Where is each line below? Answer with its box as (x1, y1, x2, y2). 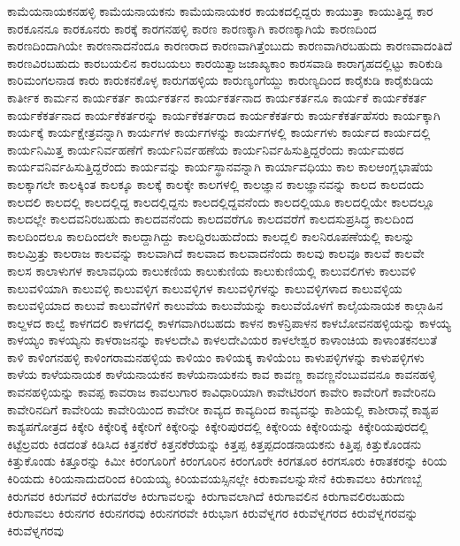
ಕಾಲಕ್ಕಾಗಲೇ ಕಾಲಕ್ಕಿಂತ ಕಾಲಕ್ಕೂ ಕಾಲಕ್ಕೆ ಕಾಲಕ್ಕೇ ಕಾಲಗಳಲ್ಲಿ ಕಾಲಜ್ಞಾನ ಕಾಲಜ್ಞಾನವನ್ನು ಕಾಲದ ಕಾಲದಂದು (7, 174, 425, 193)
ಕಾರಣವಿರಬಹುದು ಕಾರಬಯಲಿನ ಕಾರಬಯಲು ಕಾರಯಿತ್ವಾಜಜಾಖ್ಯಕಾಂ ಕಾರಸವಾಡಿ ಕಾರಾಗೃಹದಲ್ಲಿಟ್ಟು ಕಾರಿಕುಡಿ (7, 53, 443, 72)
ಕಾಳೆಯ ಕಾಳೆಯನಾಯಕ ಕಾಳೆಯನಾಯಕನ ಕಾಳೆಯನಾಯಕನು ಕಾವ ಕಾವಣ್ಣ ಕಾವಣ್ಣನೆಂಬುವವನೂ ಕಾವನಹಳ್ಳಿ (7, 365, 436, 383)
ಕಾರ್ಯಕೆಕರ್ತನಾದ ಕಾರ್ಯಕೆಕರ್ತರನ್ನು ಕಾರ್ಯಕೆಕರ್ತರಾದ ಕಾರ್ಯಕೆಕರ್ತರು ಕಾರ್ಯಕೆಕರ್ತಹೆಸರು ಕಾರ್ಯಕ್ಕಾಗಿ (7, 105, 441, 124)
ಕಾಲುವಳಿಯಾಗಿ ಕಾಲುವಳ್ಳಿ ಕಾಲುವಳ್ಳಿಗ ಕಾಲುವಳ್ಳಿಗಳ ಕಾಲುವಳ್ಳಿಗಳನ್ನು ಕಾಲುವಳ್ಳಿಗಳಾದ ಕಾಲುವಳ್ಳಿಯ (7, 278, 402, 297)
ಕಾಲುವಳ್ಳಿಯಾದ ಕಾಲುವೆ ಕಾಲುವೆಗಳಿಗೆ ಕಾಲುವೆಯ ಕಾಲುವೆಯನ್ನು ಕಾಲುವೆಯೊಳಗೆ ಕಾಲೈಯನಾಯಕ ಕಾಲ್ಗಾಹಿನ (7, 296, 443, 315)
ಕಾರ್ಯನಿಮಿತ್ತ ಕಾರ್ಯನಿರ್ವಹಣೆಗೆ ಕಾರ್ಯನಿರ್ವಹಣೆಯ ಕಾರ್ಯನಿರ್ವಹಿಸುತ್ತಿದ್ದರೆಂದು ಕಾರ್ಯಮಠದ (7, 140, 404, 158)
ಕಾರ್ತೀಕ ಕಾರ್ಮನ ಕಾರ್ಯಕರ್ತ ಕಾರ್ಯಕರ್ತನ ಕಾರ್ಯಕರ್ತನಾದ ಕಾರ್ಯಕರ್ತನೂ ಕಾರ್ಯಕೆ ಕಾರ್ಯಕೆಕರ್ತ (7, 87, 427, 106)
